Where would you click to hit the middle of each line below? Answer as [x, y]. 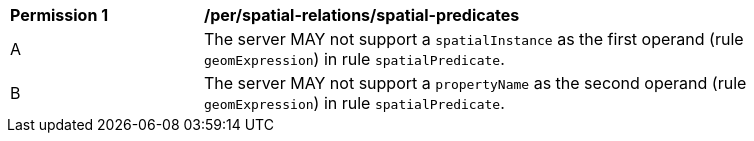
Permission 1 [59, 15]
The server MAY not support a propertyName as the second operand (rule [475, 83]
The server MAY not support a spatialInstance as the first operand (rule [474, 39]
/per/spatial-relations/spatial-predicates [362, 15]
